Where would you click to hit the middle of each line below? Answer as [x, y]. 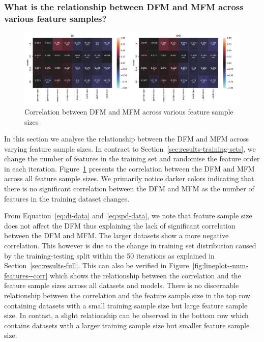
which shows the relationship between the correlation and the [145, 275]
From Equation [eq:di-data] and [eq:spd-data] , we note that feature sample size [128, 216]
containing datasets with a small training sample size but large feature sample [126, 305]
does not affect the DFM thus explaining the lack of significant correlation [120, 225]
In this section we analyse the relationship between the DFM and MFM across [126, 139]
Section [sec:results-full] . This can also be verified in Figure [97, 265]
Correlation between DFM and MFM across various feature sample [129, 111]
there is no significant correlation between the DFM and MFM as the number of [129, 189]
